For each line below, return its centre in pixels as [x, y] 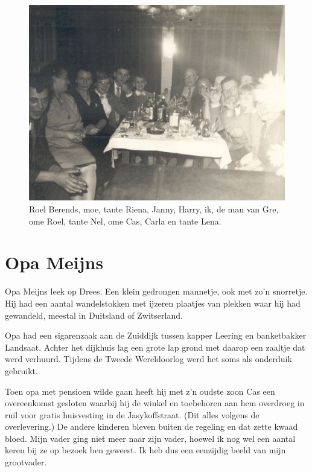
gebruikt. [21, 370]
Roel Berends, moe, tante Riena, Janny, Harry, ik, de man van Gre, [154, 209]
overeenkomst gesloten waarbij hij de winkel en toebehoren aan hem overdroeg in [155, 403]
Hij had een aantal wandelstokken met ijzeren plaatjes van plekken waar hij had [153, 303]
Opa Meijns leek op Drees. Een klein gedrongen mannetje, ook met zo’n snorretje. [156, 291]
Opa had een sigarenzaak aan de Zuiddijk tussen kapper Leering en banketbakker [156, 335]
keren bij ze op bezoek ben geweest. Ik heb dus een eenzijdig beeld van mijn [145, 450]
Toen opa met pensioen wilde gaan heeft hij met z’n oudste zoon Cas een [140, 391]
